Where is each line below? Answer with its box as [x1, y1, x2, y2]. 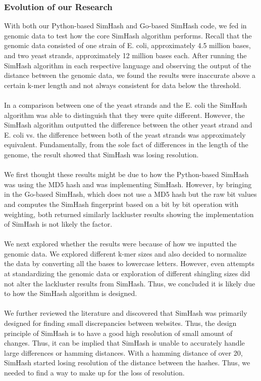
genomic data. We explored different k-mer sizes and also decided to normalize [4, 248, 247, 259]
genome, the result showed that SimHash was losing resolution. [4, 149, 199, 159]
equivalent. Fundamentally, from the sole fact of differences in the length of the [4, 139, 248, 150]
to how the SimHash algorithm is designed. [4, 288, 137, 299]
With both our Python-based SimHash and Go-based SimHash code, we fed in [4, 20, 247, 31]
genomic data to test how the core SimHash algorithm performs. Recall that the [4, 30, 252, 40]
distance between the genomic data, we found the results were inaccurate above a [4, 70, 256, 80]
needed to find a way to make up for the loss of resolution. [4, 367, 185, 377]
